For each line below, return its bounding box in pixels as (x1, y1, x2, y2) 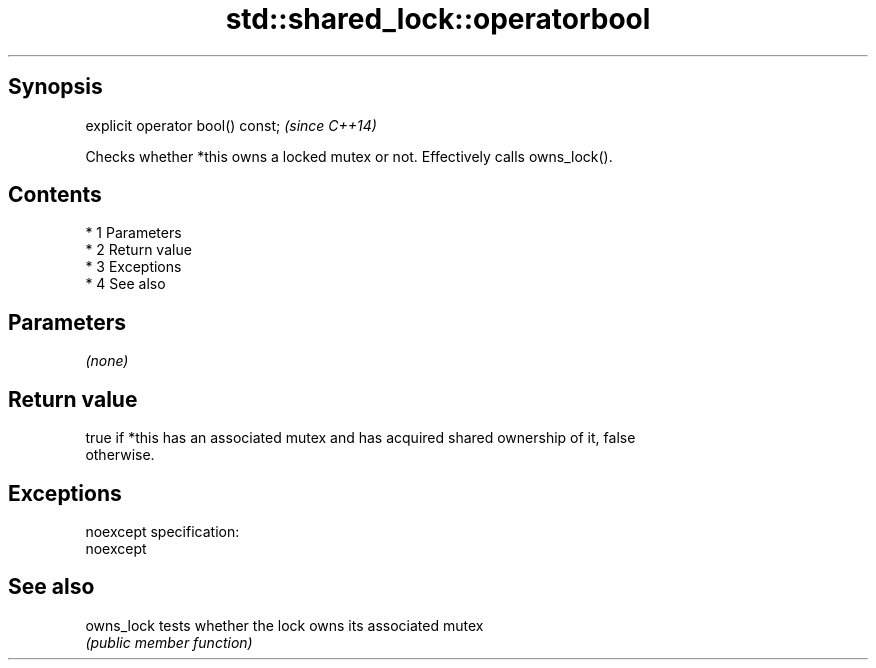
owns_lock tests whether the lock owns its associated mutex (85, 616, 484, 634)
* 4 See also (85, 275, 166, 293)
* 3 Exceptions (85, 258, 182, 276)
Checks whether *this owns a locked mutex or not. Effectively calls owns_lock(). (85, 147, 613, 165)
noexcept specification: (85, 522, 240, 540)
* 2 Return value (85, 241, 192, 259)
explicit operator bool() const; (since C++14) (85, 116, 377, 134)
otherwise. (85, 446, 155, 464)
